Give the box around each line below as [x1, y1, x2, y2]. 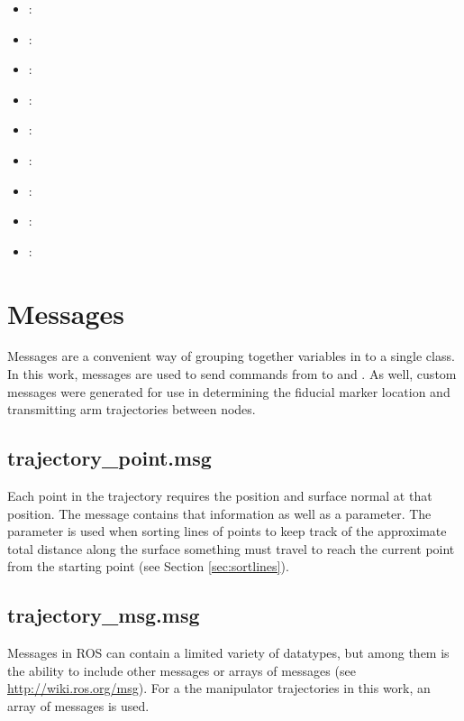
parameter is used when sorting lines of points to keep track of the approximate [7, 522, 447, 541]
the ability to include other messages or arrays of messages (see [7, 661, 356, 679]
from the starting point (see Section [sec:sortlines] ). [7, 557, 289, 576]
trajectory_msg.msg [7, 601, 200, 629]
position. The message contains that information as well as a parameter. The [7, 504, 432, 522]
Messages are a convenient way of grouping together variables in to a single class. [7, 347, 455, 365]
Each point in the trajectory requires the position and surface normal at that [7, 486, 432, 505]
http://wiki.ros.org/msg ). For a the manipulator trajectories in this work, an [7, 679, 431, 698]
